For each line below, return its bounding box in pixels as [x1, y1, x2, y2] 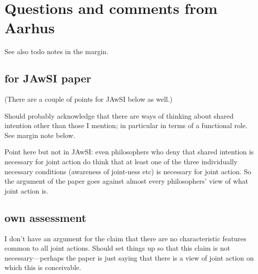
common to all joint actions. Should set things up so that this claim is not [4, 243, 230, 253]
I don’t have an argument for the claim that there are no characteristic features [4, 233, 247, 243]
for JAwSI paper [4, 70, 91, 86]
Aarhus [4, 17, 55, 38]
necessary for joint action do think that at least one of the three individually [4, 156, 238, 167]
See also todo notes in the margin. [4, 46, 109, 57]
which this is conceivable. [4, 262, 82, 273]
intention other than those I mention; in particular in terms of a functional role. [4, 120, 248, 131]
